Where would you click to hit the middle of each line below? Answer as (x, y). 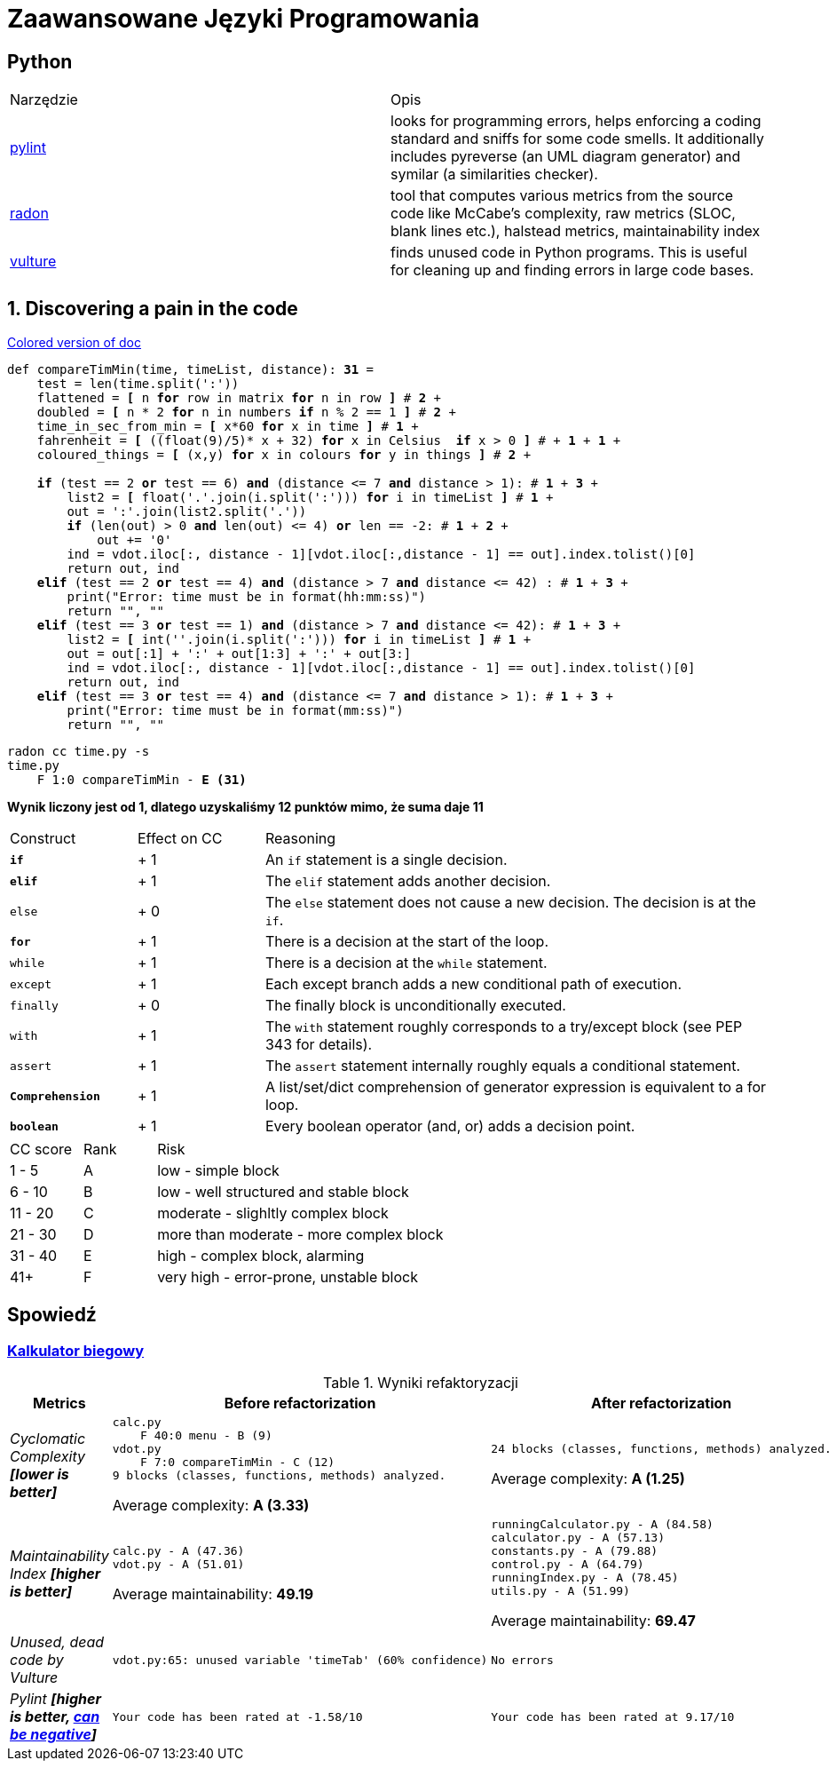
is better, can (55, 1717)
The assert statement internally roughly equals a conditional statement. (503, 1066)
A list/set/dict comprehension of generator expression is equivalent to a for (516, 1087)
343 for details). (319, 1045)
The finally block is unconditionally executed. (415, 1006)
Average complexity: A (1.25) (588, 1479)
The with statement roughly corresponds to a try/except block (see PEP (504, 1027)
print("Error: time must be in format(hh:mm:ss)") (247, 597)
